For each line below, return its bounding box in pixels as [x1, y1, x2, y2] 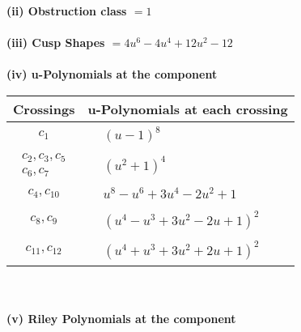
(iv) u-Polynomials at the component [6, 66, 218, 83]
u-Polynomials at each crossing [87, 99, 288, 118]
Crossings [13, 99, 75, 118]
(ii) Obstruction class [6, 2, 127, 19]
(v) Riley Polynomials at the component [6, 310, 236, 327]
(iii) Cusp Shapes [6, 34, 105, 51]
